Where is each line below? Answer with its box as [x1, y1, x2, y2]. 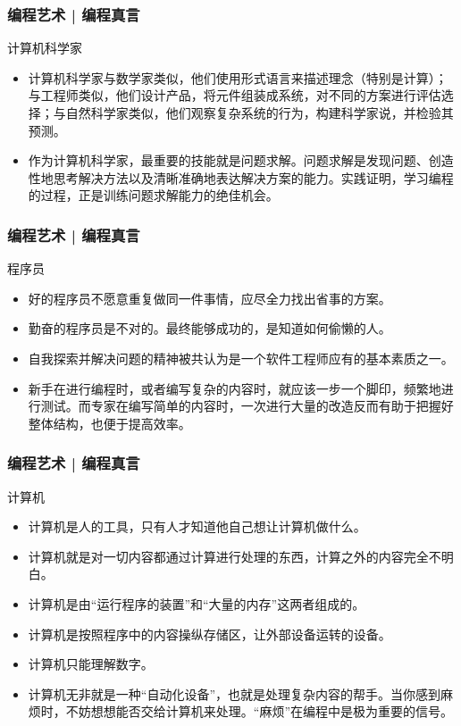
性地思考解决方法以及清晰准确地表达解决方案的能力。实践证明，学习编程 [28, 168, 454, 187]
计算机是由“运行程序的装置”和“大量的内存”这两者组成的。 [28, 594, 365, 613]
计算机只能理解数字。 [28, 655, 154, 673]
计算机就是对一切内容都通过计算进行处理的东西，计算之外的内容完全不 [28, 547, 441, 565]
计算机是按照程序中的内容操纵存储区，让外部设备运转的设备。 [28, 624, 391, 643]
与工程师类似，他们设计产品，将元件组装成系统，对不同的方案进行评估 [28, 86, 441, 104]
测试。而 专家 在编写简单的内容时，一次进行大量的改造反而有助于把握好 [40, 396, 454, 415]
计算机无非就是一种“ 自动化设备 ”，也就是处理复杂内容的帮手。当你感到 [28, 684, 441, 703]
